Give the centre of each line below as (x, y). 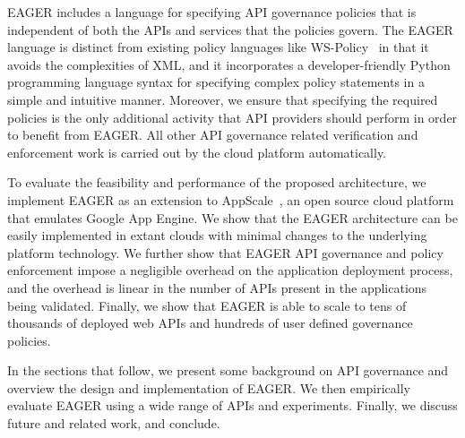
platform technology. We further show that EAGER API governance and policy (225, 252)
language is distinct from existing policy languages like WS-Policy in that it (218, 47)
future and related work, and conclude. (114, 423)
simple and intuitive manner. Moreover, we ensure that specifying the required (223, 99)
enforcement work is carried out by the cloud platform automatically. (197, 152)
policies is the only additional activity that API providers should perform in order (232, 117)
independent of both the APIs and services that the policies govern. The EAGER (230, 29)
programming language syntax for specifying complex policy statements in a (216, 82)
